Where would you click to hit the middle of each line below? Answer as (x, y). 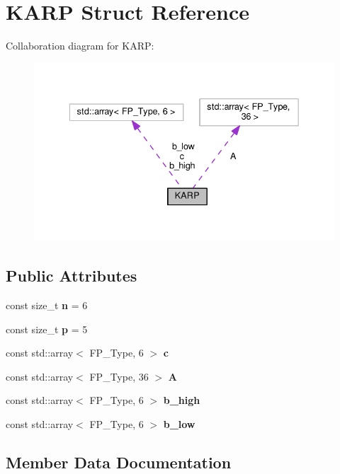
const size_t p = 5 (47, 329)
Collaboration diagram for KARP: (80, 46)
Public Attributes (72, 276)
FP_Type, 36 (119, 376)
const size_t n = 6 (47, 305)
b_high (182, 400)
